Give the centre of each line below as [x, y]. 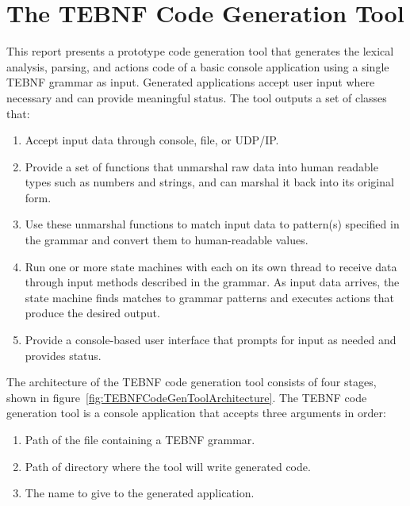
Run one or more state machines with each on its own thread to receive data [211, 266]
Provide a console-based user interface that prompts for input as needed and [211, 340]
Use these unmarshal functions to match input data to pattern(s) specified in [212, 224]
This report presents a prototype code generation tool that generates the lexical [200, 51]
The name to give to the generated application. [140, 493]
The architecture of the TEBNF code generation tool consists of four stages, [192, 382]
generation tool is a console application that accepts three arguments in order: [196, 413]
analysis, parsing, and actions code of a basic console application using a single [198, 66]
